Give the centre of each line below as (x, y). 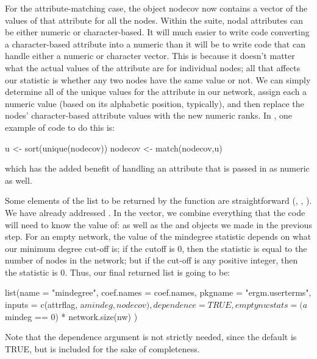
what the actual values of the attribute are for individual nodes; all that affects (153, 67)
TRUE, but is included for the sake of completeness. (102, 348)
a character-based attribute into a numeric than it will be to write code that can (155, 44)
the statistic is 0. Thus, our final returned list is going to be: (118, 272)
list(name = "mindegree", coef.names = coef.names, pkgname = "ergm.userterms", (158, 292)
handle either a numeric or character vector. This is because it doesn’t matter (150, 56)
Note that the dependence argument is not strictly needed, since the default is (151, 337)
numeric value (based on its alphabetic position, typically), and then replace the (155, 103)
